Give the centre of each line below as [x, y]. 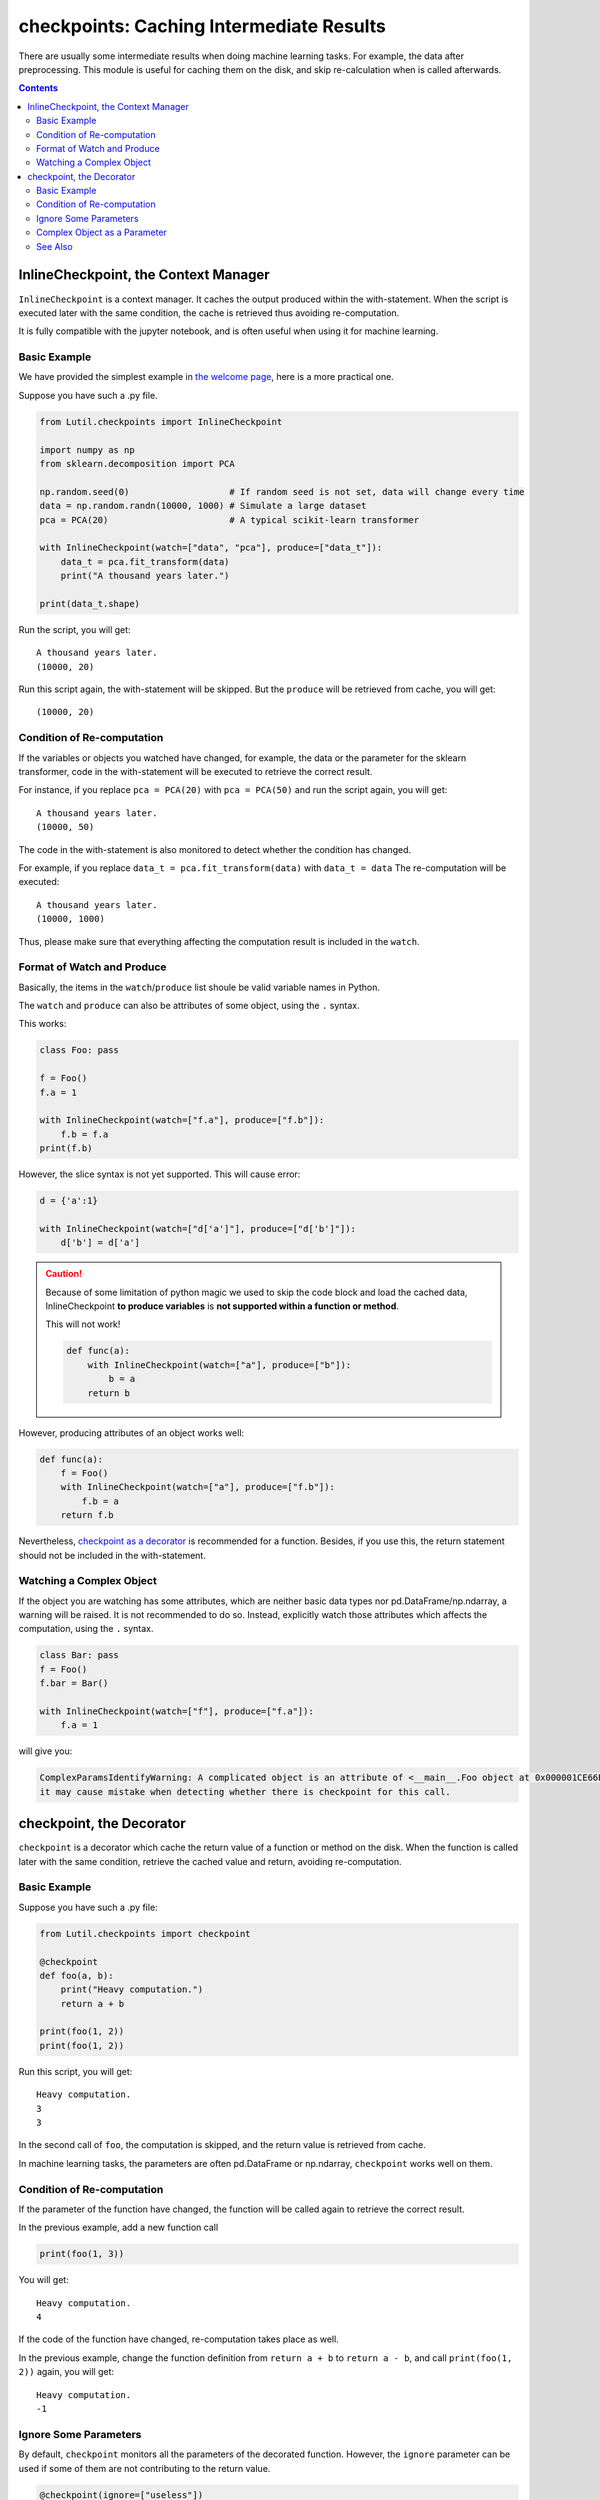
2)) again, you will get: [66, 2372]
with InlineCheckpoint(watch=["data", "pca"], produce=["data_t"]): [211, 548]
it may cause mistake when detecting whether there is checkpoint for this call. [245, 1791]
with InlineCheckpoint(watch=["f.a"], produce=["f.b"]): [182, 1120]
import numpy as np [87, 449]
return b [108, 1393]
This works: [42, 1024]
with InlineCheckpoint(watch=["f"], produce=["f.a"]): [176, 1711]
